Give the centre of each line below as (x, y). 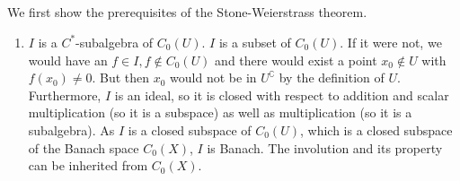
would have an (68, 60)
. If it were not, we (391, 42)
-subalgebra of (115, 42)
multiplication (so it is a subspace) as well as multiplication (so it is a (220, 112)
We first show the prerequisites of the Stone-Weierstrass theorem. (187, 12)
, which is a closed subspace (376, 129)
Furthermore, (65, 95)
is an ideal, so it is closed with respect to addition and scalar (282, 95)
